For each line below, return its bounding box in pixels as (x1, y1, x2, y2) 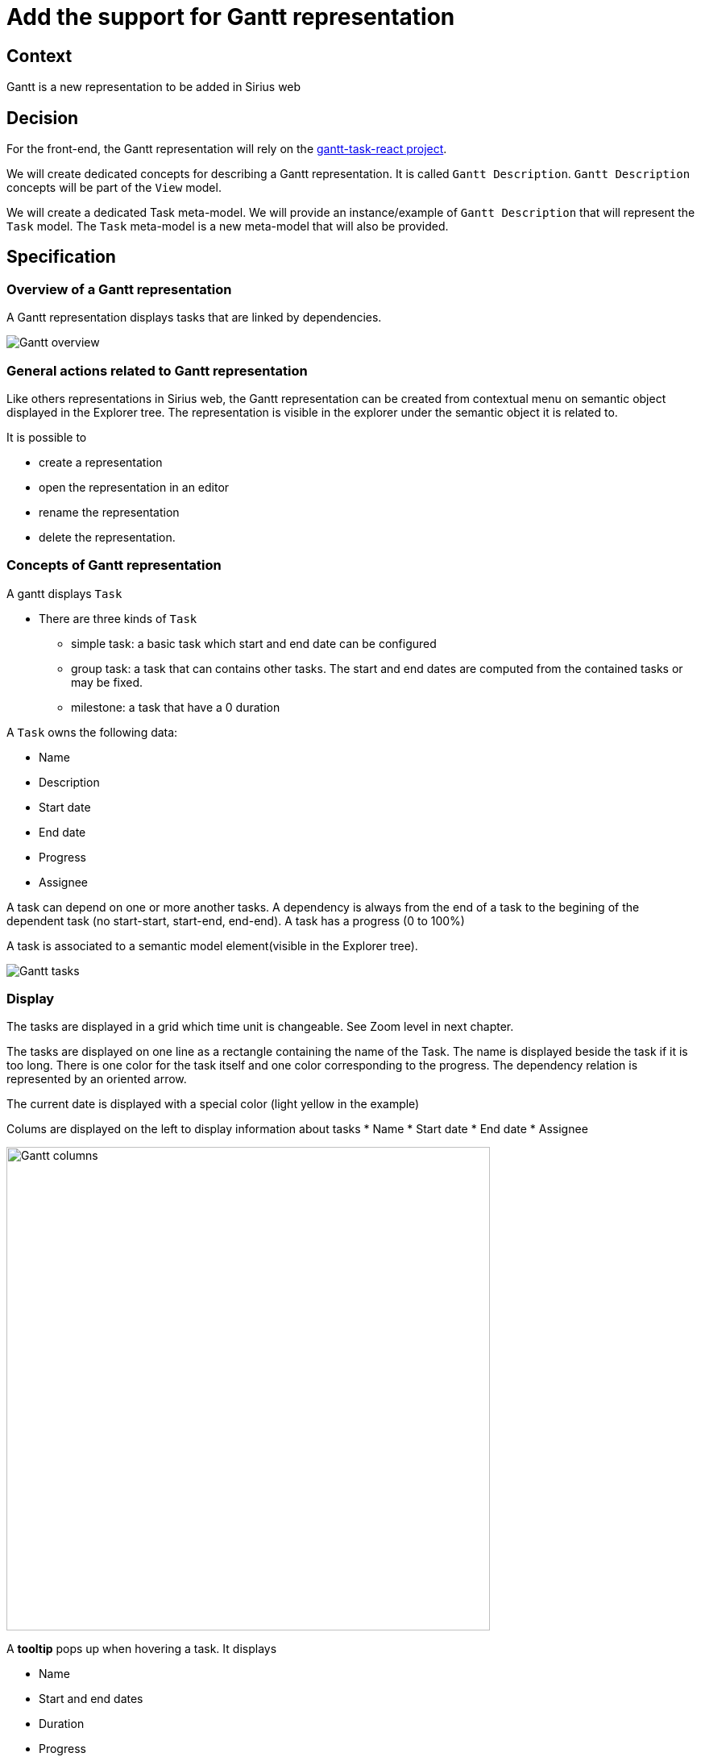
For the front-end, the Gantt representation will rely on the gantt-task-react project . (6, 142, 447, 156)
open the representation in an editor (39, 480, 230, 494)
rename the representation (39, 505, 180, 519)
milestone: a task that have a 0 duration (71, 700, 280, 714)
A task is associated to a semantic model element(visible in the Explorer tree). (6, 938, 418, 953)
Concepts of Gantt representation (6, 557, 222, 574)
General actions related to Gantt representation (6, 362, 308, 379)
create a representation (39, 455, 163, 469)
